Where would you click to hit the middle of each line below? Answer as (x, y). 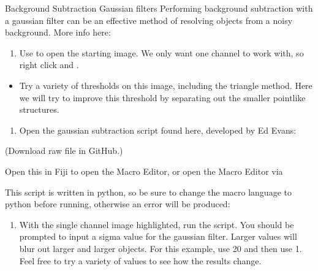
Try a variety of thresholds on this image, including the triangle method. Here (166, 85)
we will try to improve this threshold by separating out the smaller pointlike (162, 97)
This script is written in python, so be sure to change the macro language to (148, 192)
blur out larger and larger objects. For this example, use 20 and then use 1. (161, 248)
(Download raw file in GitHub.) (64, 151)
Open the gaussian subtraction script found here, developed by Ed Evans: (158, 130)
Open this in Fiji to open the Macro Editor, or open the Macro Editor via (144, 171)
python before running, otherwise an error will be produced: (118, 204)
